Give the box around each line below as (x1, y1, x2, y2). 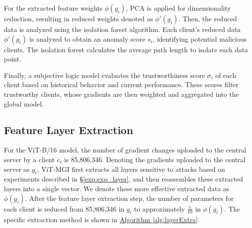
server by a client (4, 154, 55, 164)
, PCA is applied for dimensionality (126, 3, 231, 13)
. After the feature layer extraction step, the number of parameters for (25, 193, 234, 203)
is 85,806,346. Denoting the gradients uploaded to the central (64, 154, 246, 164)
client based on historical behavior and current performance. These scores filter (4, 79, 239, 90)
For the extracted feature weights (4, 3, 103, 13)
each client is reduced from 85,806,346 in (4, 203, 125, 213)
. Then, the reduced (178, 14, 237, 23)
